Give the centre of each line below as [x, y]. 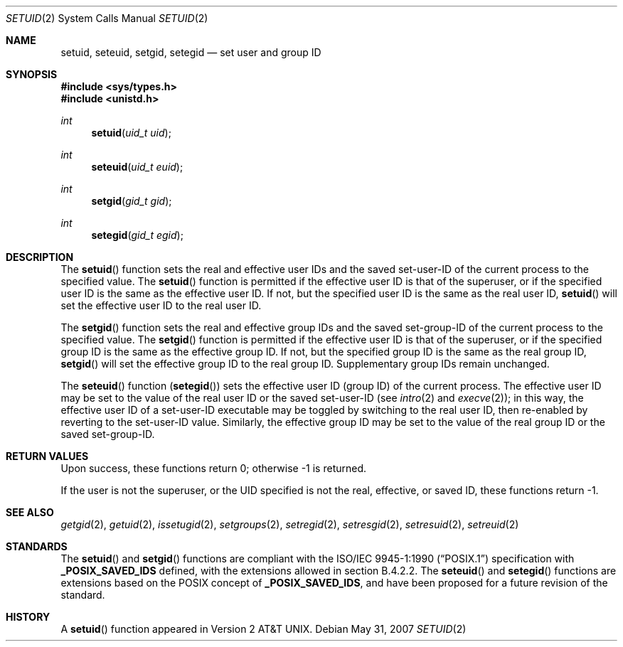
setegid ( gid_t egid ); [137, 235]
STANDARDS [37, 546]
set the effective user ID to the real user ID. [161, 305]
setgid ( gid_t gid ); [132, 201]
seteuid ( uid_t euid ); [137, 167]
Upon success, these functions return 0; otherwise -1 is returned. [214, 468]
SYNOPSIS [32, 74]
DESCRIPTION [40, 257]
